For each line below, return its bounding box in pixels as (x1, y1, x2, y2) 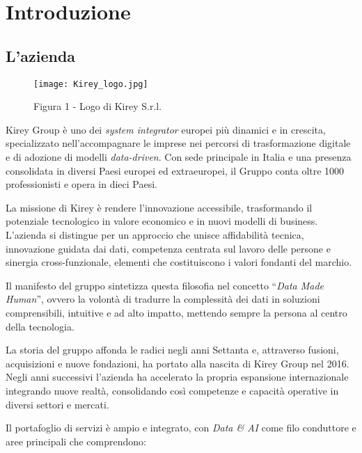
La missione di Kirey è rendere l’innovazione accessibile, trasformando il (6, 200, 313, 214)
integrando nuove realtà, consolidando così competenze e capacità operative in (6, 383, 339, 397)
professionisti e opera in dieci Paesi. (6, 177, 157, 191)
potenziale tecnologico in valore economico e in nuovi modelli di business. (6, 214, 318, 228)
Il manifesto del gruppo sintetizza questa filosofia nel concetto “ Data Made (6, 278, 324, 292)
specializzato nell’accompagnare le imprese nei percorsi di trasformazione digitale (6, 136, 351, 150)
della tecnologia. (6, 319, 74, 333)
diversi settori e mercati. (6, 397, 109, 411)
